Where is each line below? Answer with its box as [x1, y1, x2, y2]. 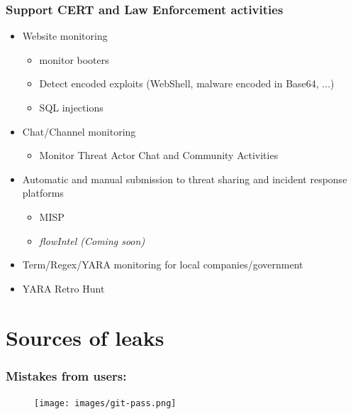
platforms [22, 185, 64, 200]
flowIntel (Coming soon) [39, 233, 145, 248]
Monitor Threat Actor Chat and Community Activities [39, 148, 279, 163]
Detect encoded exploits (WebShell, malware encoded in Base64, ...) [39, 76, 335, 91]
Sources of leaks [6, 322, 164, 352]
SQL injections [39, 100, 103, 114]
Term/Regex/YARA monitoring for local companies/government [22, 257, 303, 272]
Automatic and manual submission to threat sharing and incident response [22, 171, 347, 186]
